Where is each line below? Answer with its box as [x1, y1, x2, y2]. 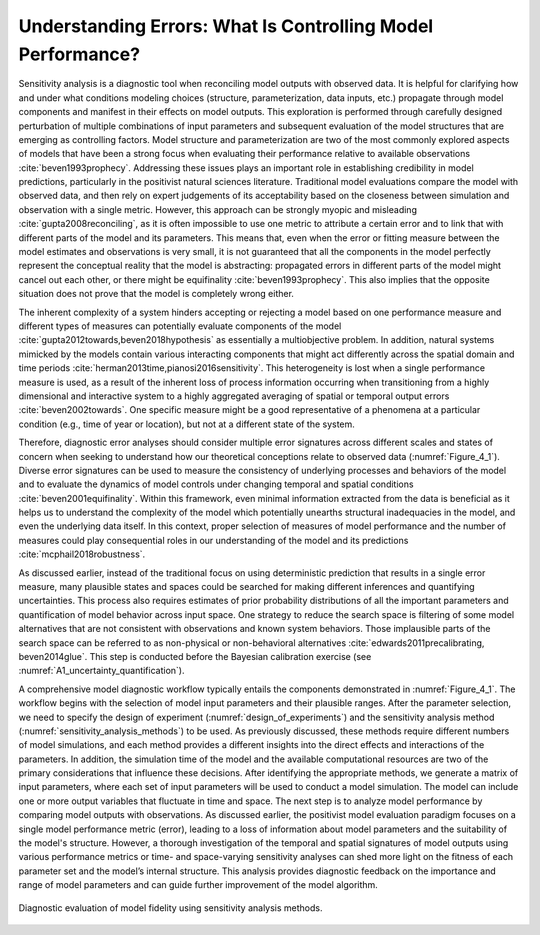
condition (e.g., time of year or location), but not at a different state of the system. [18, 418, 355, 430]
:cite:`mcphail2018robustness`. [18, 548, 146, 560]
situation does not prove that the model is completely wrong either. [18, 288, 295, 300]
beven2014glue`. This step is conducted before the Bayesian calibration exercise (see [18, 650, 372, 662]
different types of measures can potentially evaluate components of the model [18, 320, 342, 332]
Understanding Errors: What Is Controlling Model [18, 15, 434, 37]
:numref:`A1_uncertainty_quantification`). [18, 665, 185, 677]
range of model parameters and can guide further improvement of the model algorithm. [18, 879, 379, 891]
